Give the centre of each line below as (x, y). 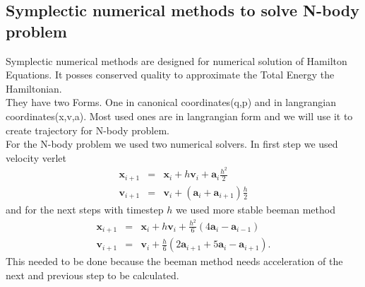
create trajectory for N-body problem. (88, 130)
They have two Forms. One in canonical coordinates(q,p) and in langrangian (171, 102)
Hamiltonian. (34, 88)
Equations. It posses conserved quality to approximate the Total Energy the (170, 75)
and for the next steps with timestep (85, 209)
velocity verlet (36, 157)
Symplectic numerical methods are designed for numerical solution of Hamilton (176, 60)
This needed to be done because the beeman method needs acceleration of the (174, 261)
